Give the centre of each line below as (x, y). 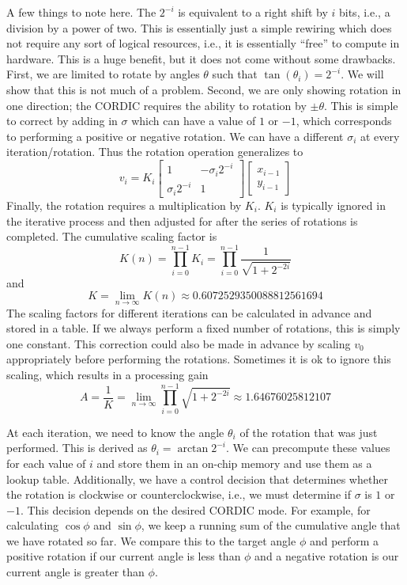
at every (380, 136)
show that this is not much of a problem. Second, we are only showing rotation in (204, 89)
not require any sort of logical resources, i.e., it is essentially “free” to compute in (203, 43)
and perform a (344, 540)
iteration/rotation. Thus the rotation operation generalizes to (155, 152)
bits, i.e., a (364, 12)
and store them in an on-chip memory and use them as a (234, 463)
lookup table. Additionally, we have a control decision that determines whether (197, 479)
